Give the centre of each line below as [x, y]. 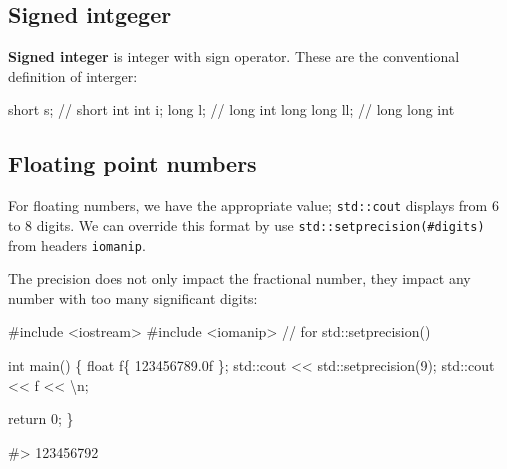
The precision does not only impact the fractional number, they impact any [239, 278]
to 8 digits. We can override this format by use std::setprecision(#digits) [246, 224]
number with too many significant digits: [133, 297]
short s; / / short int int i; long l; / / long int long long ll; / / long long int [231, 109]
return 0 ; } [41, 418]
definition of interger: [73, 75]
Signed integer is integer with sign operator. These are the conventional [234, 56]
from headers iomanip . [77, 244]
